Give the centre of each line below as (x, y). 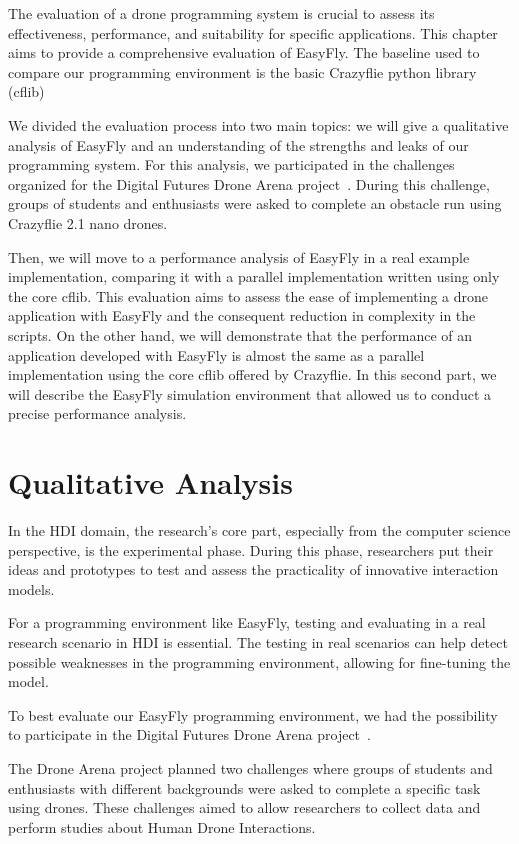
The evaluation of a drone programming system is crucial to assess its (221, 13)
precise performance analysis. (97, 413)
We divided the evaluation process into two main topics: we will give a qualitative (258, 124)
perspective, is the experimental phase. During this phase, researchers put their (251, 549)
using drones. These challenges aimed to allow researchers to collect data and (244, 807)
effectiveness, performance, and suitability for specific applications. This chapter (253, 32)
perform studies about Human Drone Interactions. (162, 826)
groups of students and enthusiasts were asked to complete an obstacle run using (255, 203)
